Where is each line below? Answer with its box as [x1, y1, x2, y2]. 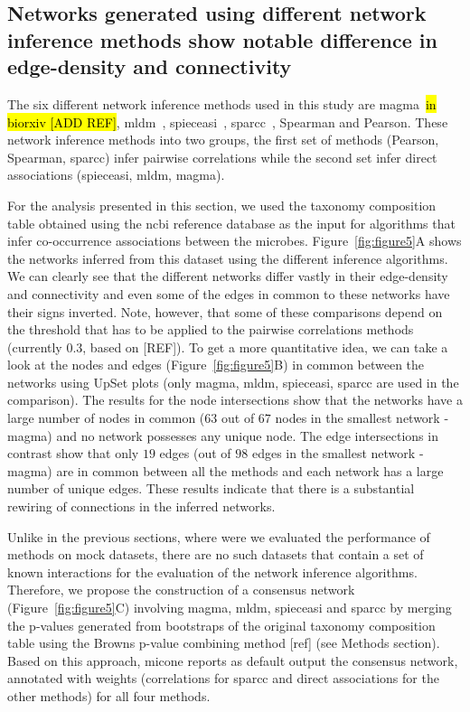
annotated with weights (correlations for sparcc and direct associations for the [7, 669, 439, 688]
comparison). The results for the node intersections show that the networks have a [7, 390, 463, 409]
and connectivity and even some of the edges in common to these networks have [7, 284, 450, 303]
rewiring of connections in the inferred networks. [7, 497, 276, 516]
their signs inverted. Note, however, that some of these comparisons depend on [7, 302, 443, 321]
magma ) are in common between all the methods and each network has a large [7, 461, 444, 480]
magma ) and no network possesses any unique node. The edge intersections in [7, 426, 438, 445]
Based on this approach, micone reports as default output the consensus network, [7, 651, 458, 670]
